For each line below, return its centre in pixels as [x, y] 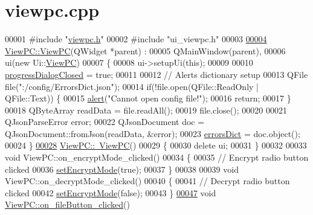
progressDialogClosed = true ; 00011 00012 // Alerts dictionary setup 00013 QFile [156, 74]
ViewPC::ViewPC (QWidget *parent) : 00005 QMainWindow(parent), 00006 [145, 50]
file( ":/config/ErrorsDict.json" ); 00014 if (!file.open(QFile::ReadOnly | [132, 86]
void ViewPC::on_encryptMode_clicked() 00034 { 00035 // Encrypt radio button [157, 157]
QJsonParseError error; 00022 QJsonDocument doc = [105, 122]
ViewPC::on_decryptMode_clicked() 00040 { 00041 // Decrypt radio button [147, 181]
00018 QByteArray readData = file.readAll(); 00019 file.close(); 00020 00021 [146, 110]
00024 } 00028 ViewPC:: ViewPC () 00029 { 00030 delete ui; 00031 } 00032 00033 [156, 145]
